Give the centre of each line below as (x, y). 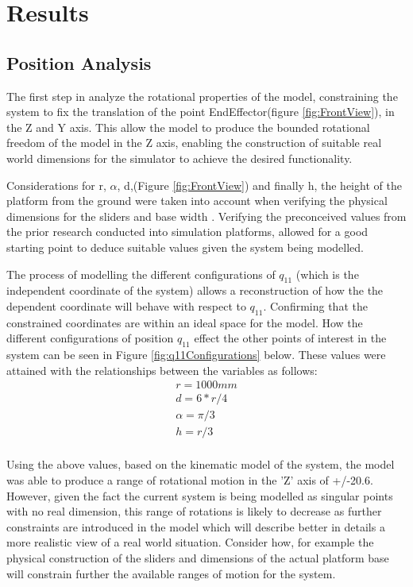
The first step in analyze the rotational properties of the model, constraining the (202, 96)
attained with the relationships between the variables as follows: (162, 370)
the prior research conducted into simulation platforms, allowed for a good (187, 232)
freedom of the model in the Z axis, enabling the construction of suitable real (194, 143)
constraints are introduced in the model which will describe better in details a (196, 526)
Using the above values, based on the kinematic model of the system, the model (201, 464)
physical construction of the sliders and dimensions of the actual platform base (198, 558)
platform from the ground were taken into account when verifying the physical (197, 201)
